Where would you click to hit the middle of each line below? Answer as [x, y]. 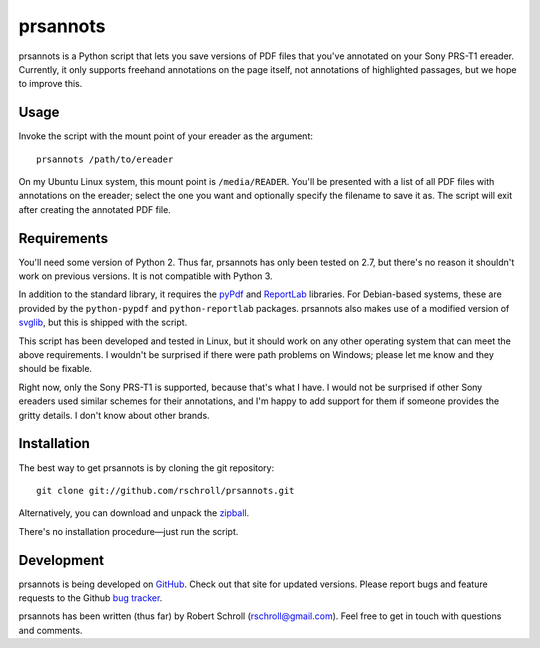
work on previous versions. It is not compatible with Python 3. [146, 276]
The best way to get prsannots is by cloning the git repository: [146, 467]
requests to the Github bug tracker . [90, 597]
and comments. [50, 630]
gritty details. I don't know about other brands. [114, 415]
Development [61, 560]
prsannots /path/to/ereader [105, 159]
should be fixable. [55, 369]
